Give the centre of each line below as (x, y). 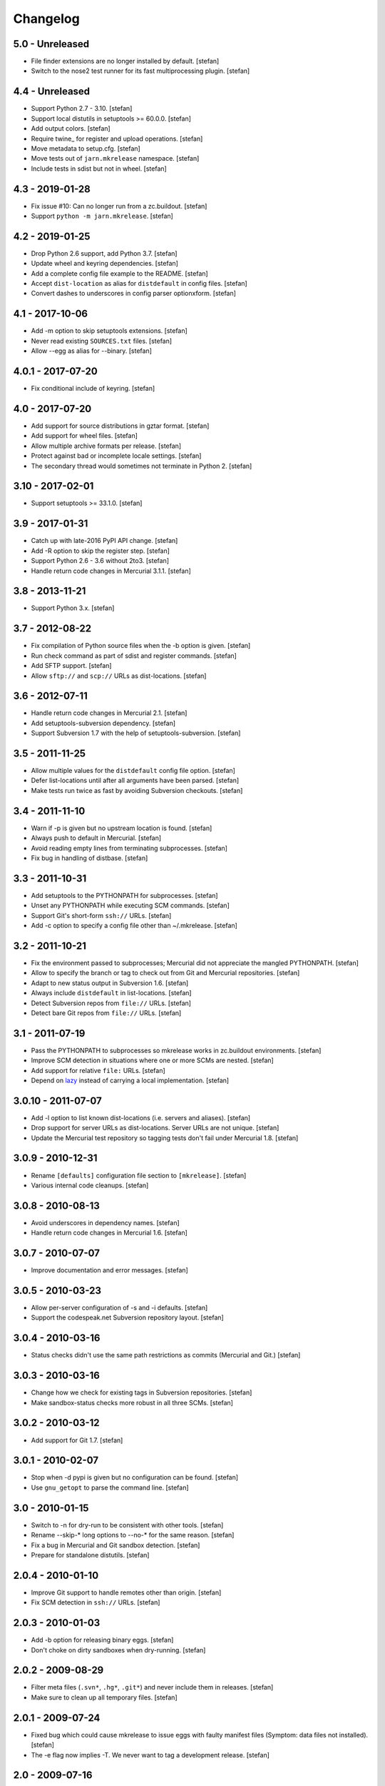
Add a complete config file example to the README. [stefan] (119, 273)
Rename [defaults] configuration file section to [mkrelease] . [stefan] (139, 1175)
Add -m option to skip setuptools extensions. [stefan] (109, 331)
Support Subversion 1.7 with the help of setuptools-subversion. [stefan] (136, 733)
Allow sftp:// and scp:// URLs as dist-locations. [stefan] (119, 676)
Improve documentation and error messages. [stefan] (109, 1270)
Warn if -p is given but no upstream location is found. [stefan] (122, 828)
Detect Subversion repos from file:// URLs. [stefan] (111, 1003)
